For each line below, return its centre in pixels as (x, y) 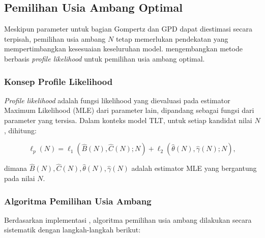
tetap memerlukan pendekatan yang (172, 38)
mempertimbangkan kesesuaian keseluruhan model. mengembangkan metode (123, 49)
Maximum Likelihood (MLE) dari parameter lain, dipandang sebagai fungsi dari (129, 110)
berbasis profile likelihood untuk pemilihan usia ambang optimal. (105, 58)
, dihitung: (20, 130)
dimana (16, 168)
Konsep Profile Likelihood (58, 81)
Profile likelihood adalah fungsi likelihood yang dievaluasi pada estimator (117, 100)
